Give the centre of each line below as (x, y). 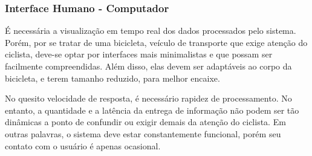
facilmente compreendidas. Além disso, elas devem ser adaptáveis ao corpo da (148, 66)
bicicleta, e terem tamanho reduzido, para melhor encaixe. (112, 78)
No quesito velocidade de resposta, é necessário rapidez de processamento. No (148, 98)
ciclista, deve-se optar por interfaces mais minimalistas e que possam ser (139, 54)
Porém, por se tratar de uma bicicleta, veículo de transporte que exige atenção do (156, 42)
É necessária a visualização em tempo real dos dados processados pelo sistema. (151, 31)
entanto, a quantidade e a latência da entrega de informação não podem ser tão (152, 110)
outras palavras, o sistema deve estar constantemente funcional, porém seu (143, 133)
